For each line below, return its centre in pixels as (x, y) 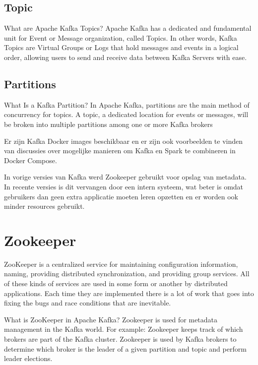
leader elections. (28, 358)
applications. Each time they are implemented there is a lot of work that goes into (129, 293)
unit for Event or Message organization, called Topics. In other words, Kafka (121, 37)
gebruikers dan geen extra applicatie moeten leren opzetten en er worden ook (121, 196)
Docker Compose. (31, 160)
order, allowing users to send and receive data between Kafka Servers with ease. (126, 57)
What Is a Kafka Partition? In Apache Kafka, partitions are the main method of (127, 104)
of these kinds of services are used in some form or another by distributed (116, 283)
